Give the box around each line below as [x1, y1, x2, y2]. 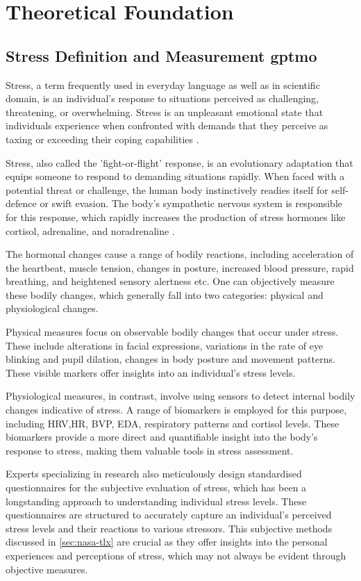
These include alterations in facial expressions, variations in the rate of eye [6, 338, 324, 352]
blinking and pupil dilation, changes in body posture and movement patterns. [6, 352, 335, 366]
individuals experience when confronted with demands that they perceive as [6, 118, 328, 133]
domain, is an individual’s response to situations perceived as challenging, [6, 91, 319, 106]
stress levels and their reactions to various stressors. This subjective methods [6, 521, 333, 535]
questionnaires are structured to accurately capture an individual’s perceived [6, 507, 332, 522]
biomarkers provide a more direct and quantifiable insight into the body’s [6, 429, 318, 444]
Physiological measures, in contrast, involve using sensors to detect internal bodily [6, 388, 355, 403]
